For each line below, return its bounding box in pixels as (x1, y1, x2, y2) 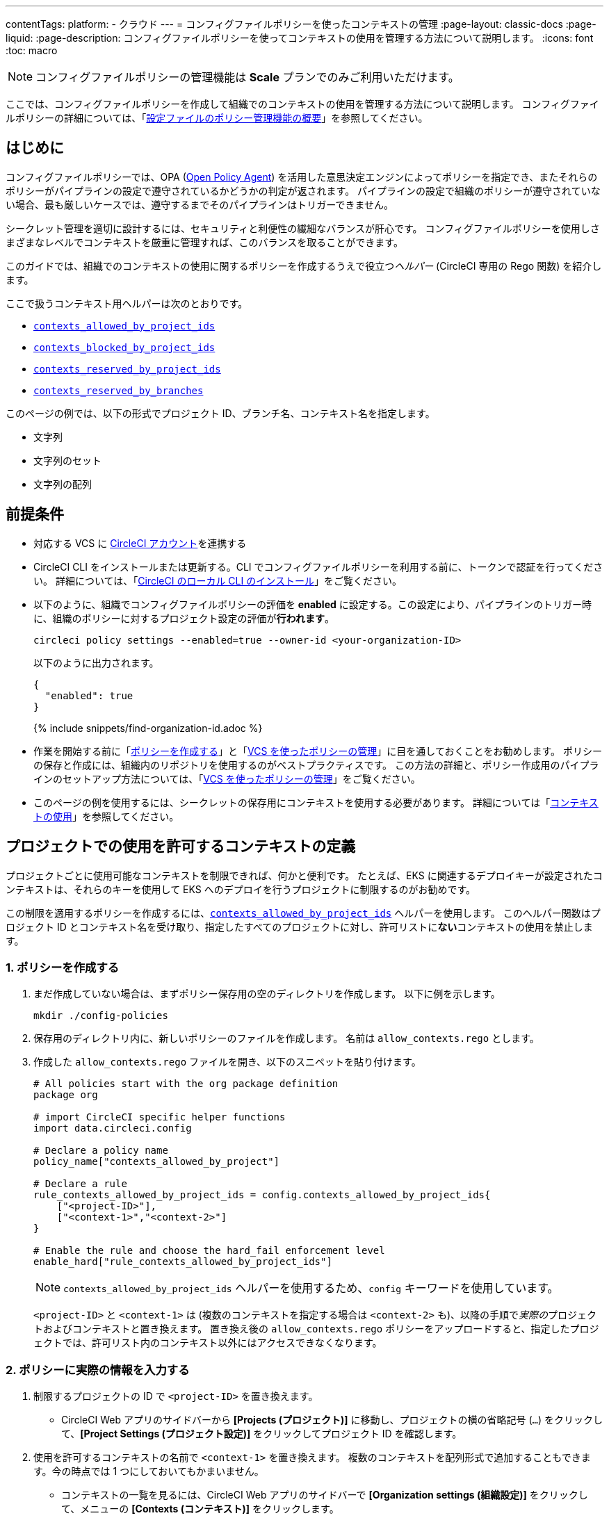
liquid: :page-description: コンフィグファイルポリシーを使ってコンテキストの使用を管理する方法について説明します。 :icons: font (6, 32, 594, 44)
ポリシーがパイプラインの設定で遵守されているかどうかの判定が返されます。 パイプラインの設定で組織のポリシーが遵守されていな (6, 184, 601, 197)
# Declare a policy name (33, 1145, 168, 1157)
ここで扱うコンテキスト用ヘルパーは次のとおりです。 (6, 297, 248, 309)
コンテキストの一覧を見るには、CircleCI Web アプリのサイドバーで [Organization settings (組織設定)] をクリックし (61, 1489, 588, 1501)
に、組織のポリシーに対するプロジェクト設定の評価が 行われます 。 (33, 612, 334, 624)
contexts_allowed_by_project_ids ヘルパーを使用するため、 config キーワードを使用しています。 (63, 1281, 559, 1296)
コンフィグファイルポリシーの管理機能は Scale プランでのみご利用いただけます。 (35, 70, 460, 84)
